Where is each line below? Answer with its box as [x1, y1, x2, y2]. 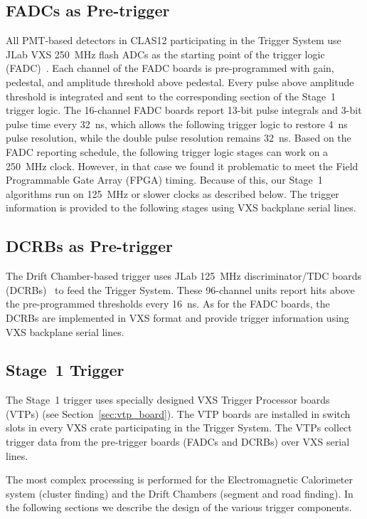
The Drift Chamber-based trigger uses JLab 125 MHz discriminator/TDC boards [6, 268, 361, 283]
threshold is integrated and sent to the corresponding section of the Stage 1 [6, 88, 336, 103]
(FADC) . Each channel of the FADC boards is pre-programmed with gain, [6, 61, 334, 75]
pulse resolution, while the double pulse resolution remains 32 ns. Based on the [6, 130, 351, 145]
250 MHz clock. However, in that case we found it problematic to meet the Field [6, 158, 358, 173]
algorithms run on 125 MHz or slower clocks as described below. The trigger [6, 186, 339, 201]
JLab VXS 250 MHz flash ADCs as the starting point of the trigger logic [6, 46, 325, 61]
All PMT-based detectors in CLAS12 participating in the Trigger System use [6, 33, 341, 48]
